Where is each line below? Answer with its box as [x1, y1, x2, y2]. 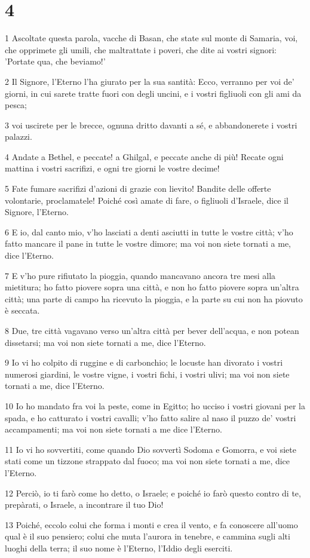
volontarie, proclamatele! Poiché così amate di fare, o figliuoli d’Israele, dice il [5, 194, 288, 206]
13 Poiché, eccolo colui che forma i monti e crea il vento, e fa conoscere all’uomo [5, 518, 298, 531]
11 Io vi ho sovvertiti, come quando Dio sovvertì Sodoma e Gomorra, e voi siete [5, 443, 296, 455]
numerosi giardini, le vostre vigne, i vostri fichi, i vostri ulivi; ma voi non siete [5, 367, 290, 380]
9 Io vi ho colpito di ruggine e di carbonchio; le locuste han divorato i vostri [5, 356, 283, 369]
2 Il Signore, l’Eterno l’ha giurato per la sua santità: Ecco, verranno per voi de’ [5, 75, 294, 87]
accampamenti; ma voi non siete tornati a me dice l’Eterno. [5, 423, 222, 436]
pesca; [5, 99, 27, 111]
